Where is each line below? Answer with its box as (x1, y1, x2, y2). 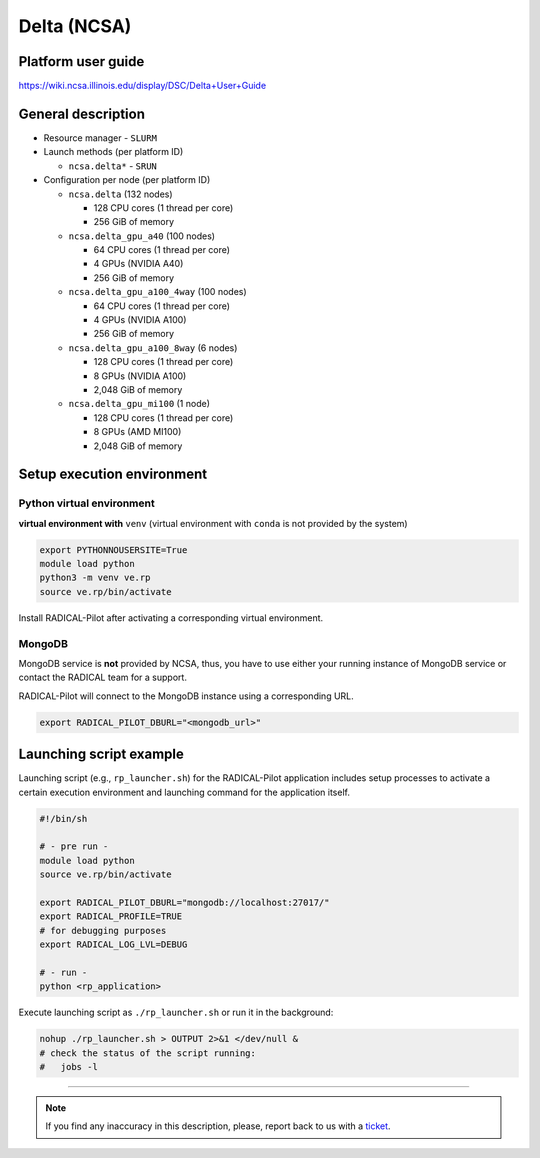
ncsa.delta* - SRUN (68, 160, 157, 172)
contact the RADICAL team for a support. (18, 671, 187, 684)
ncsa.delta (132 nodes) (68, 188, 174, 200)
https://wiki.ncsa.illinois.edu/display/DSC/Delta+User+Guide (18, 80, 267, 92)
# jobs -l (39, 1061, 99, 1073)
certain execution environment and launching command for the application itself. (18, 786, 350, 798)
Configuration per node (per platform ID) (43, 174, 211, 186)
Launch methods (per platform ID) (43, 146, 184, 158)
